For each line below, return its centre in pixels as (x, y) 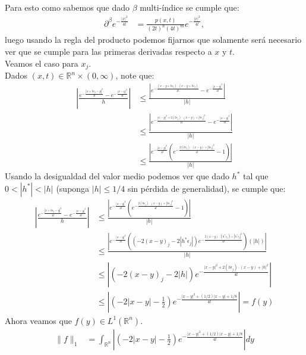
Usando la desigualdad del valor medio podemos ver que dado (117, 176)
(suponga (73, 188)
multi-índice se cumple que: (190, 7)
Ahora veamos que (38, 320)
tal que (256, 176)
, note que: (135, 75)
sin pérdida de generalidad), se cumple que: (206, 188)
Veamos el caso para (42, 63)
